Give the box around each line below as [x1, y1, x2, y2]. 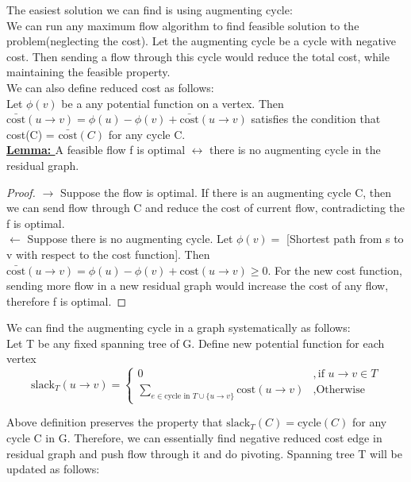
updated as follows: [6, 461, 100, 477]
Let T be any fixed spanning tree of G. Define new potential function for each [6, 334, 385, 351]
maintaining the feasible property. [6, 64, 171, 80]
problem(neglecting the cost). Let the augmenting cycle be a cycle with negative [6, 33, 397, 49]
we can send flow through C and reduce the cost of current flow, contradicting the [6, 199, 405, 216]
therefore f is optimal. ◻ [6, 292, 127, 309]
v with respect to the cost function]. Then [6, 245, 210, 262]
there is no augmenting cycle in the [209, 141, 381, 158]
